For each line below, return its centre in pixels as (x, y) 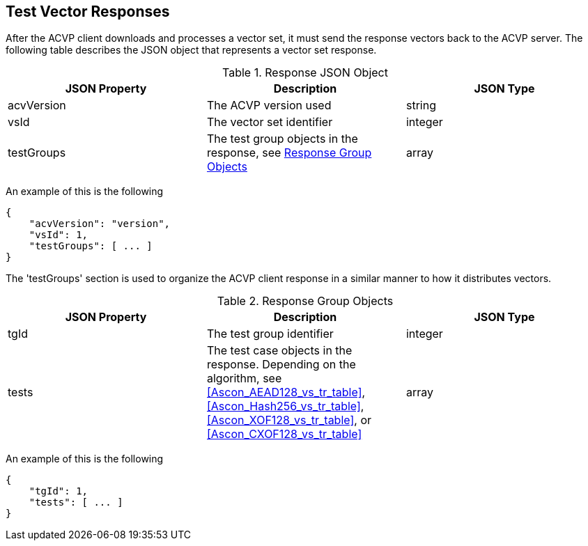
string (421, 106)
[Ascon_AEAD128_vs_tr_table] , (286, 392)
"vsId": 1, (59, 235)
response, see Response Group (289, 153)
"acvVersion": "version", (100, 224)
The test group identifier (270, 334)
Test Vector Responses (88, 11)
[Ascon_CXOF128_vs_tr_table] (284, 434)
